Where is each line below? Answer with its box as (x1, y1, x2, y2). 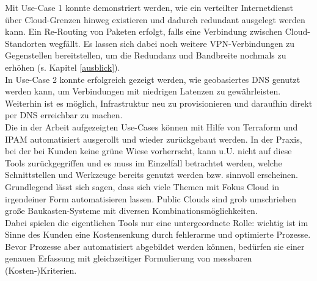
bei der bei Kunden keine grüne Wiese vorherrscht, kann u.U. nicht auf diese (5, 144, 292, 157)
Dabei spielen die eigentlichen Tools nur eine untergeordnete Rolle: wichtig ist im (5, 216, 308, 229)
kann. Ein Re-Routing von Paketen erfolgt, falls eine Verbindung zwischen (5, 25, 283, 38)
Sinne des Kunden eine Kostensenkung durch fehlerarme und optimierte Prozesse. (5, 228, 311, 241)
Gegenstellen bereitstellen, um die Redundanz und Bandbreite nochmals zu (5, 49, 286, 62)
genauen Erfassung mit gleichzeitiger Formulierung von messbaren (5, 252, 252, 265)
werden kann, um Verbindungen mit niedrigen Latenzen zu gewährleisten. (5, 85, 281, 98)
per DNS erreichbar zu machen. (5, 108, 123, 121)
